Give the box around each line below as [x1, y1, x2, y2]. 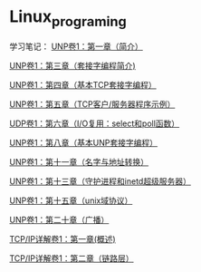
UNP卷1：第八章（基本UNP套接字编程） [9, 137, 158, 148]
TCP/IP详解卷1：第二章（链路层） [9, 252, 134, 264]
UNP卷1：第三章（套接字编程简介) [9, 60, 136, 71]
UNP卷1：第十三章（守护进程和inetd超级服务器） [9, 175, 192, 187]
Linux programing [9, 6, 127, 30]
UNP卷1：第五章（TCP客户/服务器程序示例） [9, 98, 176, 110]
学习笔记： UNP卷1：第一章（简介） [9, 41, 143, 52]
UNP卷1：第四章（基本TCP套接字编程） [9, 79, 157, 90]
